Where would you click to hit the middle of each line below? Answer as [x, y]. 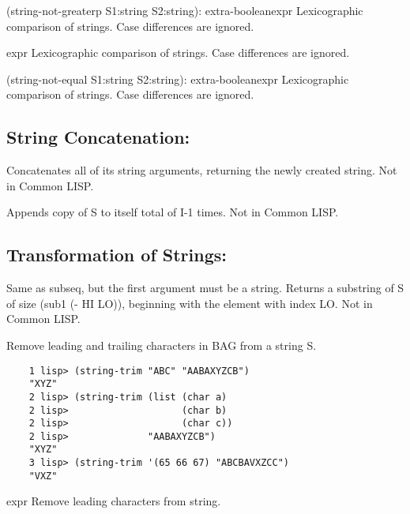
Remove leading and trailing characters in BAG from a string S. [162, 345]
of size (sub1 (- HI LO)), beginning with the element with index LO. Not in [190, 303]
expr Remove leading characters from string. [114, 501]
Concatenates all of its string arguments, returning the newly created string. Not [202, 170]
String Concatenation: [98, 137]
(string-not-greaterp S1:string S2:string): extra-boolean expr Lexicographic [185, 10]
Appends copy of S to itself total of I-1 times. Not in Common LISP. [173, 212]
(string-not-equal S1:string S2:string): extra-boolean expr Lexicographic [178, 79]
